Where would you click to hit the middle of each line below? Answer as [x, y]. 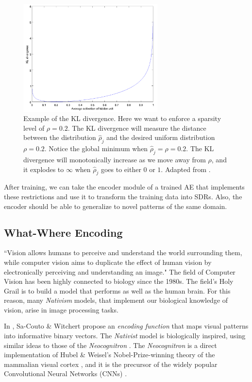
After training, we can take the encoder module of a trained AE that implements [124, 187]
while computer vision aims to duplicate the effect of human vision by [108, 262]
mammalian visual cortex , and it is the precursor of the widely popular [111, 364]
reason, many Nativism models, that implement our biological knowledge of [116, 300]
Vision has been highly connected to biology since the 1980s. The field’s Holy [119, 281]
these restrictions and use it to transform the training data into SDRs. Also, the [123, 196]
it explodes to [44, 169]
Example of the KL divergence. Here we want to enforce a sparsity [122, 118]
